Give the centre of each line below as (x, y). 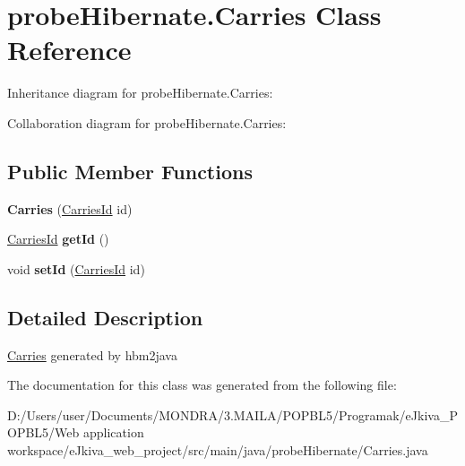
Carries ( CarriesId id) (70, 208)
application (113, 432)
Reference (69, 50)
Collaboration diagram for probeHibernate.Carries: (147, 122)
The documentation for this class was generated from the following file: (202, 385)
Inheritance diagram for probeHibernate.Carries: (140, 93)
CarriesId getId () (58, 239)
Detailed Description (105, 317)
